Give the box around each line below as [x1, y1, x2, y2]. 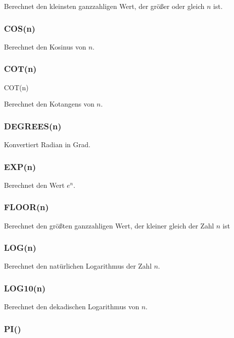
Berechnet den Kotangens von [4, 99, 94, 109]
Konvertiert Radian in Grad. [4, 139, 91, 150]
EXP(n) [4, 160, 36, 172]
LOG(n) [4, 241, 37, 254]
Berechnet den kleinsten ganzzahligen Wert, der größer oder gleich [4, 1, 205, 11]
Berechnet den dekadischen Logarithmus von [4, 301, 140, 312]
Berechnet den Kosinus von [4, 41, 87, 52]
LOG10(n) [4, 282, 46, 294]
